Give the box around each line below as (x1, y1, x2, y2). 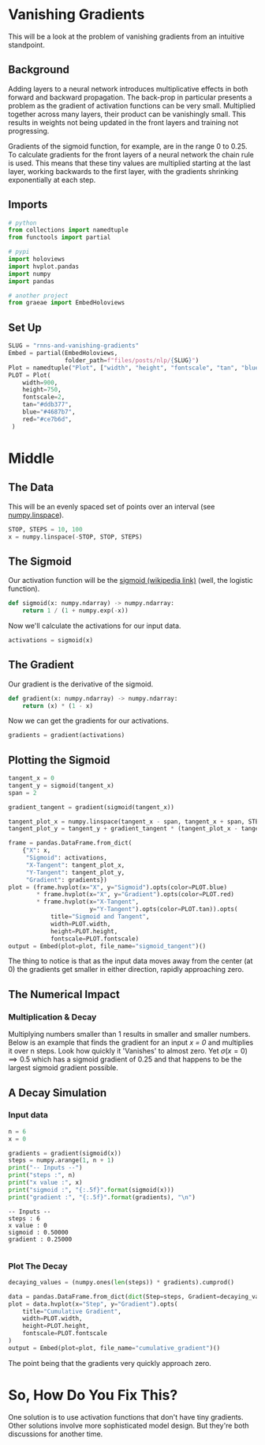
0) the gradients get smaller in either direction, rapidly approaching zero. (8, 965, 244, 974)
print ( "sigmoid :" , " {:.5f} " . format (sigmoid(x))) (8, 1186, 175, 1193)
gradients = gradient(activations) (8, 732, 125, 740)
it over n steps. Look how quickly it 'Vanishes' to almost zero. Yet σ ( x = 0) (8, 1046, 248, 1056)
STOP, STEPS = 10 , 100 (8, 525, 83, 533)
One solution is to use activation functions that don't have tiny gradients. (8, 1412, 244, 1421)
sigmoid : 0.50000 (8, 1228, 69, 1236)
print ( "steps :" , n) (8, 1171, 77, 1179)
